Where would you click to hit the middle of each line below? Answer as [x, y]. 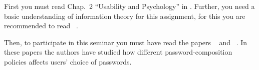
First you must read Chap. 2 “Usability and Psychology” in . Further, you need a [129, 6]
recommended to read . [41, 26]
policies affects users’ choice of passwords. [68, 61]
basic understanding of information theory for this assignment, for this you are [125, 16]
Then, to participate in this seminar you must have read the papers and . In [126, 42]
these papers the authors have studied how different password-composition [118, 52]
